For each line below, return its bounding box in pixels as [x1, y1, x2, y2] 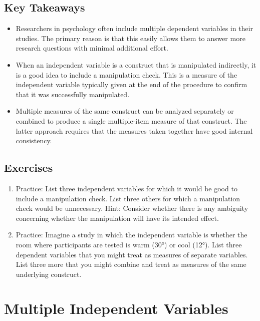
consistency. [16, 135, 52, 146]
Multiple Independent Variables [4, 298, 228, 318]
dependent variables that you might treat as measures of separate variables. [16, 249, 248, 259]
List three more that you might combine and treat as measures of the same [16, 259, 246, 269]
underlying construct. [16, 268, 82, 279]
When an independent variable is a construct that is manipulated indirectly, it [16, 59, 256, 70]
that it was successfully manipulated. [16, 89, 130, 99]
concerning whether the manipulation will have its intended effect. [16, 212, 219, 223]
